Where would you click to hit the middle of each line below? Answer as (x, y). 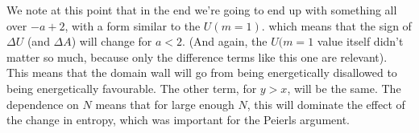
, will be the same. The (344, 88)
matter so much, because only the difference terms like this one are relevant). (197, 56)
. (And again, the (225, 41)
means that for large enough (165, 104)
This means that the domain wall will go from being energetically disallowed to (202, 73)
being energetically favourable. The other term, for (132, 88)
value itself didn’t (360, 41)
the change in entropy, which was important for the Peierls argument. (178, 120)
